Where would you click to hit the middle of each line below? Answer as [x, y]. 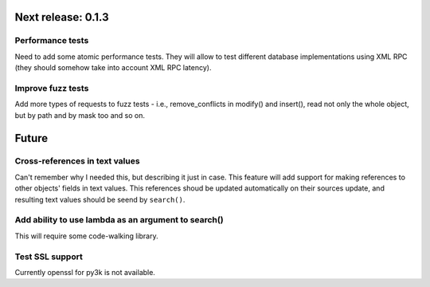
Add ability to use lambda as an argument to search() [119, 220]
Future [31, 138]
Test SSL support [49, 257]
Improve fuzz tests [52, 88]
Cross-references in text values [77, 161]
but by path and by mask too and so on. [80, 115]
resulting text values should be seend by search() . [100, 199]
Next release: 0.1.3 [62, 17]
